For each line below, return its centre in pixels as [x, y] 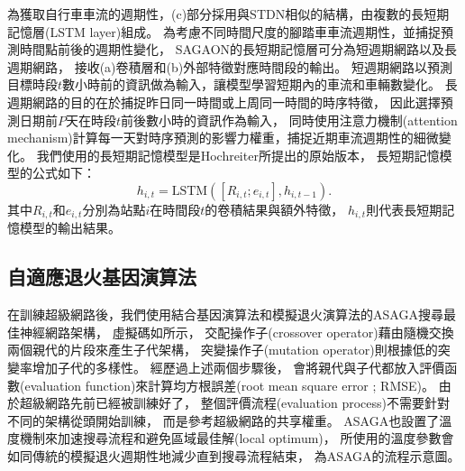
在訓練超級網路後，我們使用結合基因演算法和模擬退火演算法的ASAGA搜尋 [225, 314]
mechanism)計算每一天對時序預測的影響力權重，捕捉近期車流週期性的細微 [223, 138]
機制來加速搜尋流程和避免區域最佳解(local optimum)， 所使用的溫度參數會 [237, 438]
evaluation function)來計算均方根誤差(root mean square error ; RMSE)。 [229, 385]
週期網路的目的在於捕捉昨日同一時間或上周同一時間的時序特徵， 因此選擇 [224, 102]
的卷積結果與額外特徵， [274, 209]
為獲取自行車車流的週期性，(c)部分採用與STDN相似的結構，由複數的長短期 [228, 14]
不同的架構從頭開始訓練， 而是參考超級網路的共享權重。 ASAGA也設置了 [223, 420]
